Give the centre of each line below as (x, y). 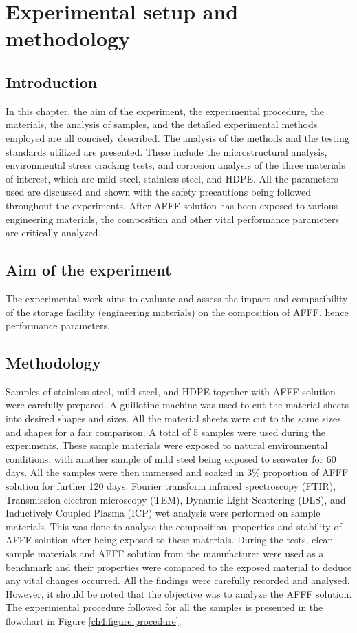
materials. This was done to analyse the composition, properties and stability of (174, 526)
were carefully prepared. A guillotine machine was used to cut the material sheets (177, 405)
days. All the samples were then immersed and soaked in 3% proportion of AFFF (177, 472)
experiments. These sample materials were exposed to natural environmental (167, 445)
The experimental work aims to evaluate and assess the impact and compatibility (177, 298)
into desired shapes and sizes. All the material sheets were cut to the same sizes (173, 418)
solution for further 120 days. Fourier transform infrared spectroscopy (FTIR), (171, 486)
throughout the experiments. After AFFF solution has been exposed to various (172, 205)
